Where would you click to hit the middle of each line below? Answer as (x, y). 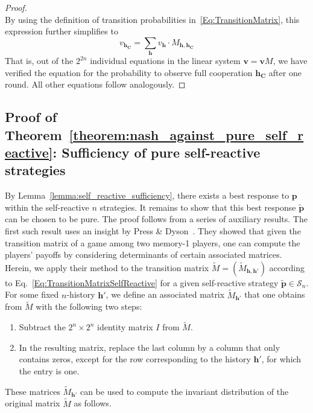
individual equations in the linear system (165, 61)
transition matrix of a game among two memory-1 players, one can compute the (153, 242)
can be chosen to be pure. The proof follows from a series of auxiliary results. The (156, 219)
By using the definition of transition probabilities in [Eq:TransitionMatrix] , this (152, 19)
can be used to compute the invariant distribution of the (184, 391)
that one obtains (275, 294)
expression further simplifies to (62, 31)
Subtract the (42, 327)
